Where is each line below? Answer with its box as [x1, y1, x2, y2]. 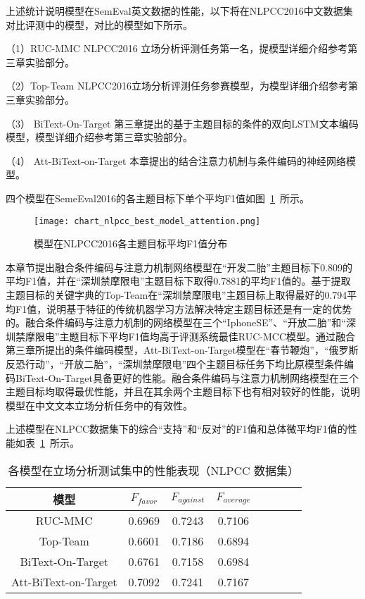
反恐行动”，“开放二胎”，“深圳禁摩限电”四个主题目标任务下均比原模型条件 [6, 356, 345, 371]
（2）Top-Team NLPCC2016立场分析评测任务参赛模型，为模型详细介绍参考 [6, 78, 348, 93]
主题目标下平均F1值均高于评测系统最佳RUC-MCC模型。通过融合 [59, 328, 355, 343]
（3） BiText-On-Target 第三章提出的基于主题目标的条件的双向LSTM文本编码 [6, 116, 359, 130]
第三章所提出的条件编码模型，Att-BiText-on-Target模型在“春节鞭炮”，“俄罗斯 [6, 342, 359, 357]
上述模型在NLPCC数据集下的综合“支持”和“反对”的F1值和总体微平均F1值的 [6, 421, 347, 436]
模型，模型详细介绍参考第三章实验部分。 [6, 130, 193, 144]
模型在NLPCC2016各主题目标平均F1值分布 [34, 236, 228, 251]
